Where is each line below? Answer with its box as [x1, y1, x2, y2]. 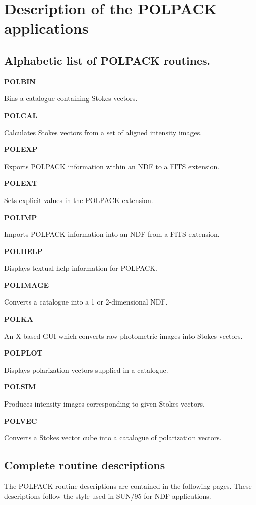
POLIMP [4, 212, 37, 222]
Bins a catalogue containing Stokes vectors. [4, 93, 138, 104]
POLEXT [4, 178, 38, 188]
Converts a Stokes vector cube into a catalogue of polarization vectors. [4, 432, 222, 443]
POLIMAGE [4, 279, 49, 290]
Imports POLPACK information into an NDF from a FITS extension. [4, 229, 220, 239]
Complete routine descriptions [4, 457, 165, 473]
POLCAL [4, 110, 38, 120]
